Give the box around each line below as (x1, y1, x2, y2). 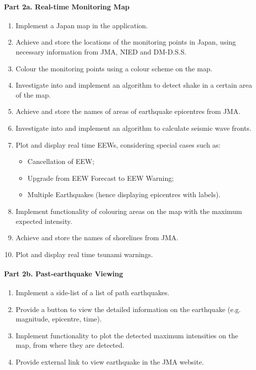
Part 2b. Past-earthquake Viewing (4, 268, 124, 278)
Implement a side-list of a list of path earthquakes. (15, 287, 170, 298)
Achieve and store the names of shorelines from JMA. (15, 232, 179, 243)
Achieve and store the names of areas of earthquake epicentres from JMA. (15, 106, 241, 116)
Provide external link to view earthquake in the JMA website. (15, 357, 204, 367)
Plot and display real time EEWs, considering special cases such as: (15, 139, 221, 150)
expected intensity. (15, 215, 72, 226)
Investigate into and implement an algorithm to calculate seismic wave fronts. (15, 122, 252, 133)
